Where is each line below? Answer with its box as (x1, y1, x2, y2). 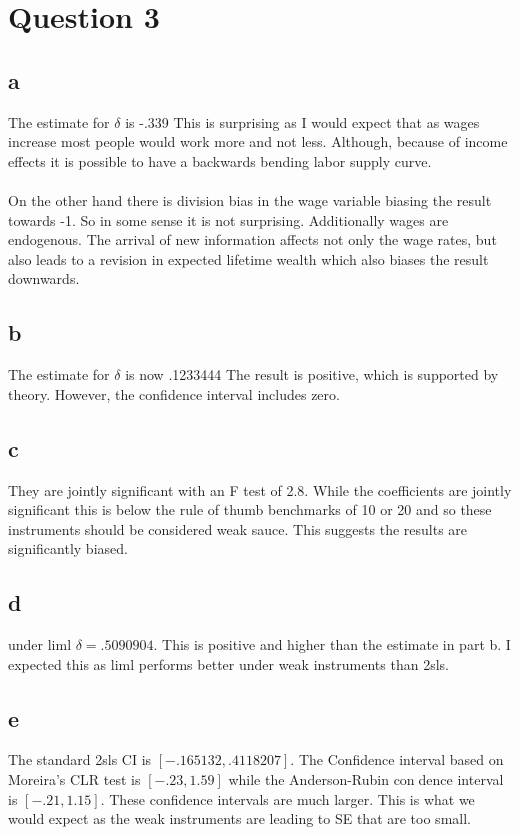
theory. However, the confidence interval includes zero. (8, 383, 340, 404)
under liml (8, 634, 72, 655)
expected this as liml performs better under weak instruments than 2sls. (8, 653, 449, 674)
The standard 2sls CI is (8, 749, 152, 770)
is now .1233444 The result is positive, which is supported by (125, 364, 499, 385)
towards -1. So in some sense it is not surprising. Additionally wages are (8, 209, 449, 230)
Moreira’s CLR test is (8, 769, 141, 790)
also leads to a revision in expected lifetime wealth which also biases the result (8, 248, 489, 269)
